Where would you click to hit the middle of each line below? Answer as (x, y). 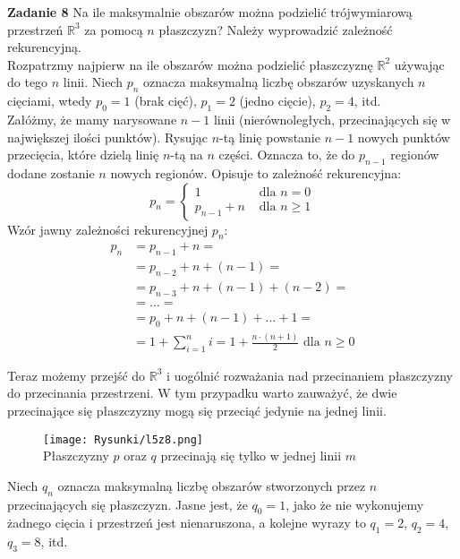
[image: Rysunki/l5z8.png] (123, 439)
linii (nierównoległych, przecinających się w (332, 119)
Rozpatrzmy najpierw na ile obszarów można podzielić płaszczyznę (190, 64)
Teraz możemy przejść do (77, 375)
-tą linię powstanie (270, 137)
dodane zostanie (51, 172)
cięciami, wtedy (50, 101)
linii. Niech (93, 82)
